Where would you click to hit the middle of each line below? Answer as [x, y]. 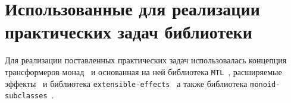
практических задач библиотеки [129, 32]
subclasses [26, 96]
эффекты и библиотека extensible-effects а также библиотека [126, 83]
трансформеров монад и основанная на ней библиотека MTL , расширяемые [143, 71]
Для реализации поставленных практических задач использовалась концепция [146, 60]
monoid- [265, 84]
